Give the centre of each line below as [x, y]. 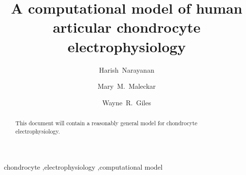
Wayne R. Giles [127, 102]
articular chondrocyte [127, 27]
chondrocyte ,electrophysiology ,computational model [83, 167]
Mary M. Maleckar [127, 86]
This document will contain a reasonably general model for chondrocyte [106, 123]
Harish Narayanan [127, 69]
